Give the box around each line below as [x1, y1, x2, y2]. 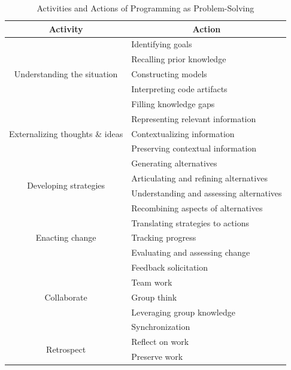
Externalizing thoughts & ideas [9, 127, 123, 139]
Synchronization [131, 320, 190, 333]
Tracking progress [131, 231, 196, 244]
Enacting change [35, 231, 96, 244]
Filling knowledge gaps [131, 97, 215, 110]
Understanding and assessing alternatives [131, 186, 282, 199]
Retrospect [46, 342, 86, 355]
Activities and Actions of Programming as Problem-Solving [37, 2, 254, 14]
